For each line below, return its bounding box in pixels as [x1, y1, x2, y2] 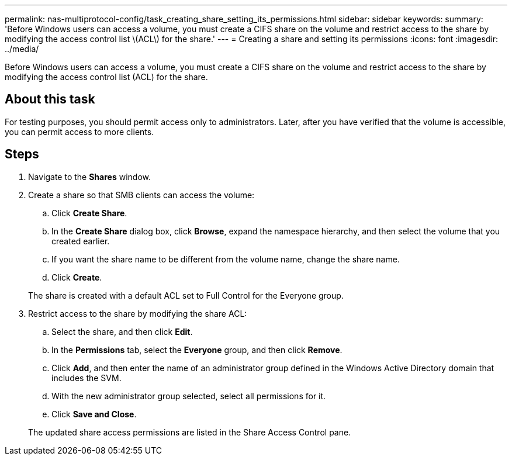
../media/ [5, 44, 39, 54]
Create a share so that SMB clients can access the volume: [28, 189, 255, 200]
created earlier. [51, 236, 110, 246]
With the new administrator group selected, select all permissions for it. [51, 390, 326, 401]
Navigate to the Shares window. [28, 171, 151, 182]
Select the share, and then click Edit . [51, 326, 193, 337]
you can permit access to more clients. [5, 126, 154, 137]
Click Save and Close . [51, 409, 137, 419]
